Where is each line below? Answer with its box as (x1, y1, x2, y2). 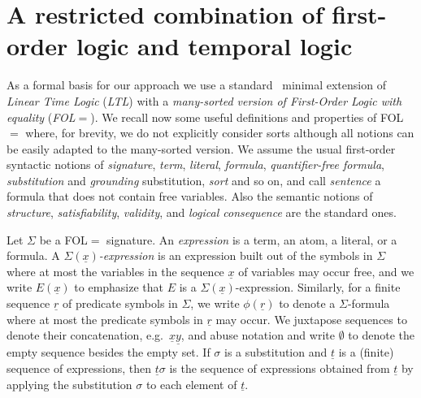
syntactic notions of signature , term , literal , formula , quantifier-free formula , (7, 156, 385, 173)
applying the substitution (7, 375, 132, 392)
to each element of (145, 375, 237, 392)
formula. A (7, 247, 60, 264)
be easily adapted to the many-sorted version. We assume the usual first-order (7, 140, 396, 157)
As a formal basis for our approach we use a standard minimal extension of (7, 76, 386, 93)
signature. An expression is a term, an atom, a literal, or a (106, 231, 397, 248)
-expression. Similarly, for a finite (235, 279, 401, 296)
